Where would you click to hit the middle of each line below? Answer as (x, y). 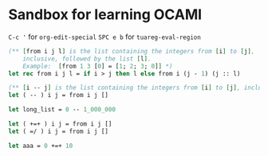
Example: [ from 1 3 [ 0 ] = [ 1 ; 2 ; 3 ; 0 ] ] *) (98, 66)
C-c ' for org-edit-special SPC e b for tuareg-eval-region (104, 37)
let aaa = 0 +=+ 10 (41, 146)
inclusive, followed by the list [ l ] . (87, 58)
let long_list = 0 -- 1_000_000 (62, 110)
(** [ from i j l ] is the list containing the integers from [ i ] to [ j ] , (132, 51)
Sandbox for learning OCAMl (105, 15)
